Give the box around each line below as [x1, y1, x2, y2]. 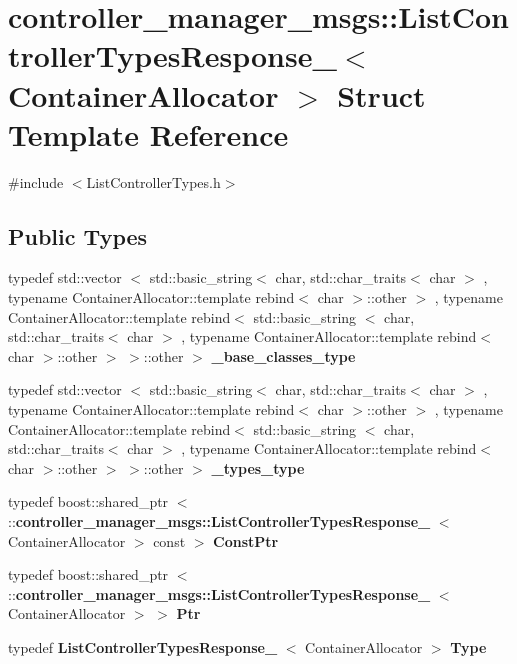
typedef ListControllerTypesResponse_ [8, 636, 278, 657]
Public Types [8, 220, 148, 251]
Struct [337, 74, 426, 115]
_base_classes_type [211, 345, 356, 366]
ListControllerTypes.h [86, 171, 221, 192]
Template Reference [8, 113, 289, 154]
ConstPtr [213, 530, 279, 551]
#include [8, 171, 64, 192]
